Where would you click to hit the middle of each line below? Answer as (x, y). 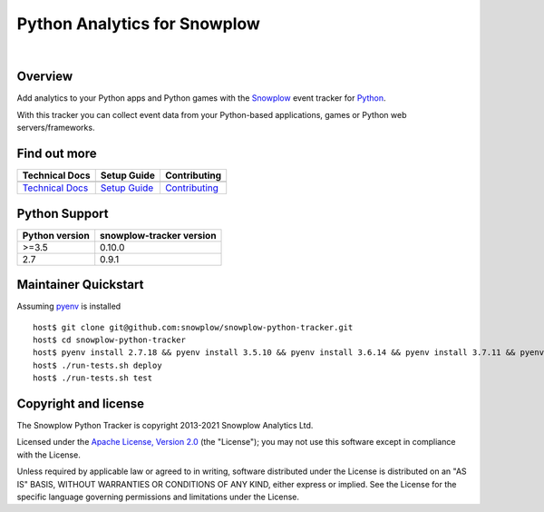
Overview (45, 77)
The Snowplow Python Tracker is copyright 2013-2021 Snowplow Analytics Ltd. (165, 426)
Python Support (63, 213)
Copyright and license (81, 404)
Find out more (57, 154)
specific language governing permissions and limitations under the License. (158, 497)
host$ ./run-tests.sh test (93, 378)
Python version (56, 235)
